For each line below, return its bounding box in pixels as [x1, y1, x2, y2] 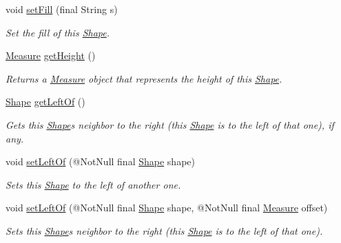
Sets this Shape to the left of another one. [6, 177, 181, 191]
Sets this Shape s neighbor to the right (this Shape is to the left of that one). [6, 223, 323, 237]
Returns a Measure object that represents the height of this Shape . [6, 71, 282, 85]
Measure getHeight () [6, 48, 96, 63]
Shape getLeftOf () [6, 94, 85, 109]
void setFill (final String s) [6, 2, 118, 16]
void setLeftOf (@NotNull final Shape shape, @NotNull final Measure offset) [6, 200, 328, 215]
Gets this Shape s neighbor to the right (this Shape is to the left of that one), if [6, 117, 334, 131]
